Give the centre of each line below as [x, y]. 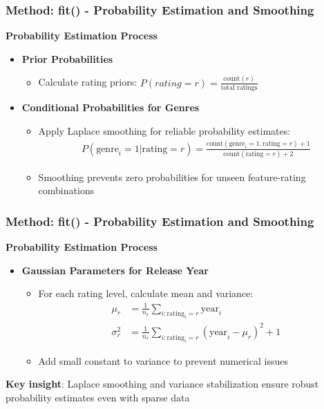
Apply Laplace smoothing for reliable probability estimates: [164, 130]
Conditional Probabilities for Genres [111, 107]
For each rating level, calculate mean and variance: [146, 293]
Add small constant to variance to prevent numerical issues [163, 360]
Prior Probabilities [67, 58]
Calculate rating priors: [88, 82]
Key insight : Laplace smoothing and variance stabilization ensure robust [162, 384]
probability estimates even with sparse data [98, 397]
